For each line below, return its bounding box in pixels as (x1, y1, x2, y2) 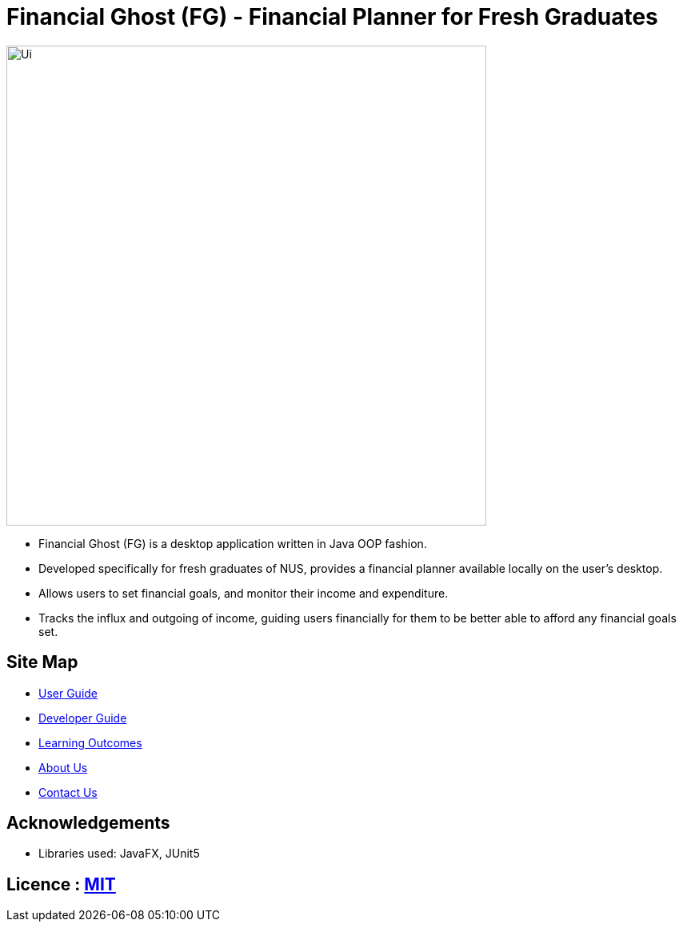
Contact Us (38, 785, 98, 799)
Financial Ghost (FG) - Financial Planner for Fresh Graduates (6, 3, 658, 30)
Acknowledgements (6, 813, 170, 834)
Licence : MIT (6, 874, 116, 894)
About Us (38, 760, 88, 774)
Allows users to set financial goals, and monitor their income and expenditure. (38, 586, 449, 600)
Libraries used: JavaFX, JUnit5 (38, 846, 200, 861)
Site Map (6, 652, 78, 673)
